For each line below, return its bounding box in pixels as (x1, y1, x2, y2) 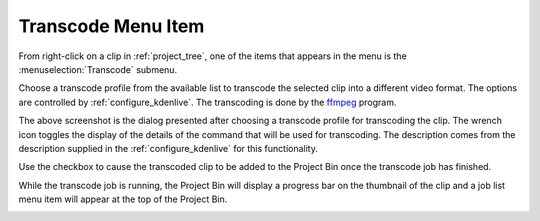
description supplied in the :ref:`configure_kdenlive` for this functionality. (18, 142, 319, 154)
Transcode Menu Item (18, 15, 205, 37)
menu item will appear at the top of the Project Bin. (18, 193, 228, 205)
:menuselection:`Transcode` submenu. (18, 63, 178, 75)
